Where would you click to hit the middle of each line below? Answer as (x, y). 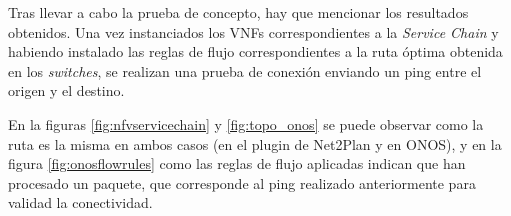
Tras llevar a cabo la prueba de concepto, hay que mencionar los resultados (238, 12)
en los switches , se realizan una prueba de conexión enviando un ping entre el (245, 70)
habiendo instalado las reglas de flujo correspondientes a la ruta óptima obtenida (255, 51)
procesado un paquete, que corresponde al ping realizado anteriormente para (242, 182)
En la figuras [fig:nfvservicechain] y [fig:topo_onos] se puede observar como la (246, 123)
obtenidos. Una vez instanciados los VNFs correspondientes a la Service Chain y (253, 31)
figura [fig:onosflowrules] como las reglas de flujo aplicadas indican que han (237, 163)
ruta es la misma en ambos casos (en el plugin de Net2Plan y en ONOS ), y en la (255, 143)
